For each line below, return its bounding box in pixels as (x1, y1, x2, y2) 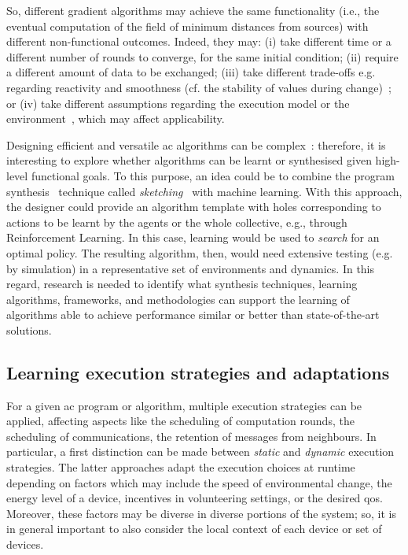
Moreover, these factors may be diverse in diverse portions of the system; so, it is (6, 505, 396, 521)
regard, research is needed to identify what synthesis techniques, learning (6, 276, 358, 292)
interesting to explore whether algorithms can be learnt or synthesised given (6, 152, 372, 168)
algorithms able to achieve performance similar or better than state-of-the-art (6, 306, 380, 323)
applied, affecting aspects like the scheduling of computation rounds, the (6, 413, 355, 429)
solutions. (6, 321, 52, 338)
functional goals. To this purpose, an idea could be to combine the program (31, 167, 395, 183)
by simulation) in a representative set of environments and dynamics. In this (6, 260, 375, 276)
